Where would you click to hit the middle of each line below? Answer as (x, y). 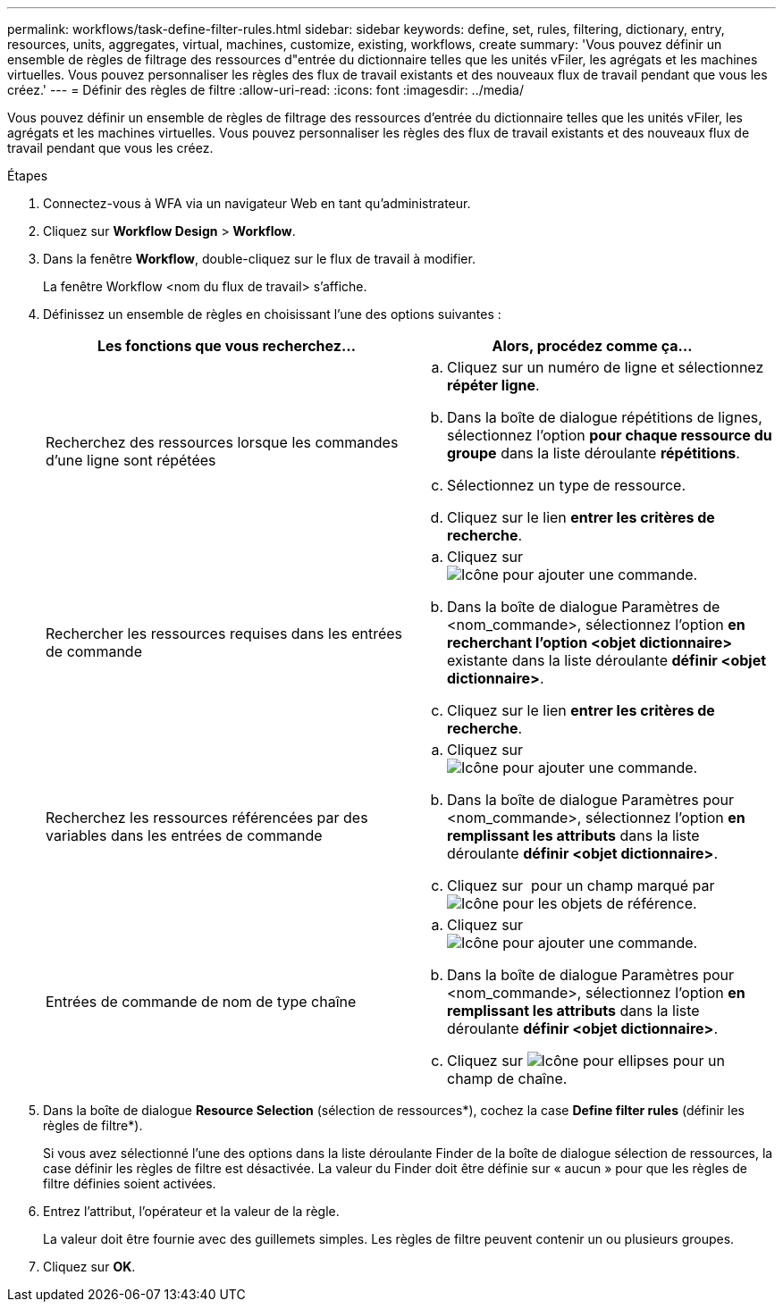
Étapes (28, 176)
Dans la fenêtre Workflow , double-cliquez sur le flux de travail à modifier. (259, 259)
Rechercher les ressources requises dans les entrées (224, 634)
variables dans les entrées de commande (184, 835)
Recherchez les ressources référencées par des (207, 818)
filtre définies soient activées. (130, 1183)
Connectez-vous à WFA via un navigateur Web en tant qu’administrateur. (257, 203)
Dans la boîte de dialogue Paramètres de (584, 607)
